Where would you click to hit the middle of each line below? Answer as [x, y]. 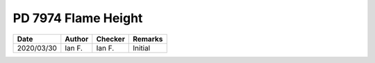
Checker [110, 39]
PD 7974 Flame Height [78, 18]
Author [77, 39]
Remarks [148, 39]
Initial [142, 48]
